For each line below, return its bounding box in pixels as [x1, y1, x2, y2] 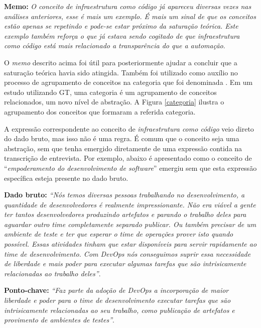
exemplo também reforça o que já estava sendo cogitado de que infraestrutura [4, 30, 240, 41]
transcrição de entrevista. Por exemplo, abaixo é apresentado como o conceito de [4, 153, 252, 163]
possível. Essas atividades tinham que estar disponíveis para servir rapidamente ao [4, 239, 257, 249]
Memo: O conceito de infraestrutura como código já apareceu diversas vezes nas [4, 1, 251, 11]
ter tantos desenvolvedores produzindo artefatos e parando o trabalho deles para [4, 209, 246, 220]
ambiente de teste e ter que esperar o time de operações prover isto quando [4, 229, 233, 239]
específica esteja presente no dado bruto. [4, 172, 128, 183]
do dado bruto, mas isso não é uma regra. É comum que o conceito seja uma [4, 133, 239, 144]
